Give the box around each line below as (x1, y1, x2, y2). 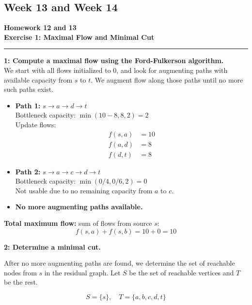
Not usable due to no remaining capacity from (15, 185, 153, 195)
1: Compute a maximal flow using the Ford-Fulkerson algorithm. (4, 55, 224, 66)
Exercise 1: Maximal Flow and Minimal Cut (4, 32, 155, 42)
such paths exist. (4, 84, 54, 94)
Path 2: (15, 166, 41, 176)
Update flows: (15, 119, 56, 129)
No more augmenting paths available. (15, 202, 143, 212)
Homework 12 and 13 (4, 22, 77, 33)
